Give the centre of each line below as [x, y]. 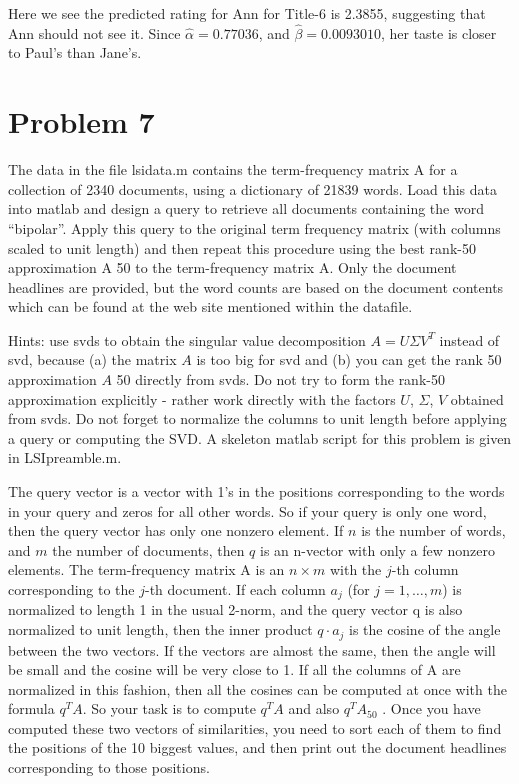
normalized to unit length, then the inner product [160, 629]
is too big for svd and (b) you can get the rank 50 [349, 359]
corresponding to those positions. [109, 767]
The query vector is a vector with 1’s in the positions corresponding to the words [256, 491]
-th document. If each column [235, 589]
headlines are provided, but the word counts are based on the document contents [256, 286]
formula [31, 708]
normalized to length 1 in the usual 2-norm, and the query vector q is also [235, 609]
